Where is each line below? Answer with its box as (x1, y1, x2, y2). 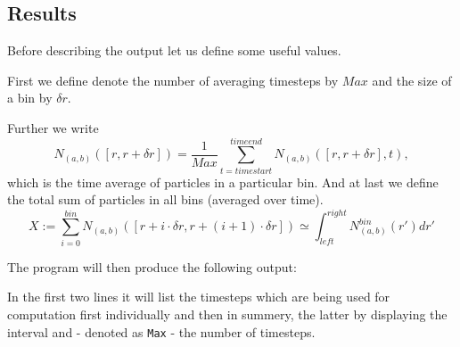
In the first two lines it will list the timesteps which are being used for (7, 287, 390, 306)
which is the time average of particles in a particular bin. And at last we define (7, 172, 439, 191)
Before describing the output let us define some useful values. (7, 41, 341, 60)
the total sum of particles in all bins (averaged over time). (7, 190, 324, 209)
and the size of (372, 70, 452, 89)
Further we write (7, 118, 99, 136)
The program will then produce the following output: (7, 257, 297, 276)
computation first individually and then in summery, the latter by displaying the (7, 304, 448, 323)
